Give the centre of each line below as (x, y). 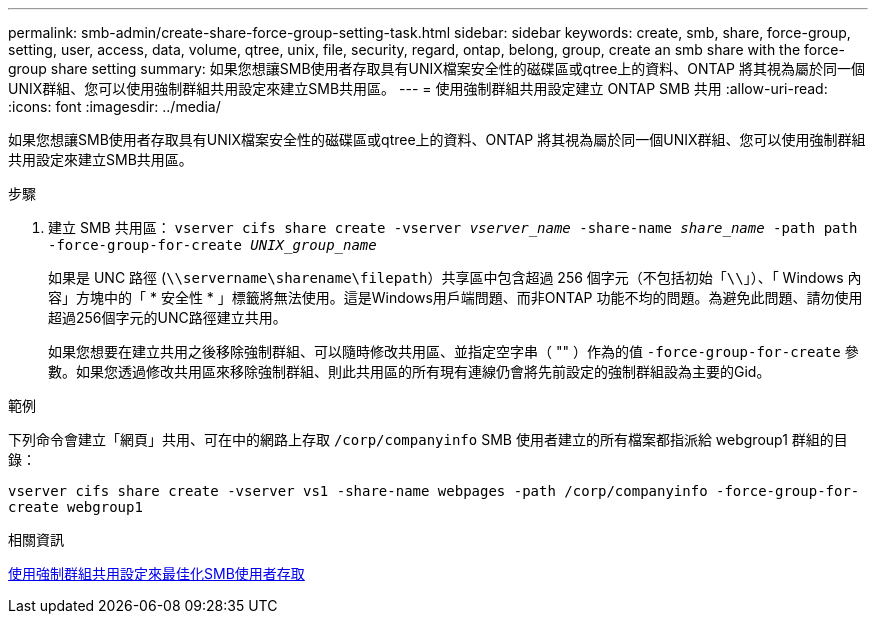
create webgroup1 (75, 507)
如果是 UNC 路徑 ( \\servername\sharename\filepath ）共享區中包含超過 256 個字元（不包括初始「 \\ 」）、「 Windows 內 (455, 277)
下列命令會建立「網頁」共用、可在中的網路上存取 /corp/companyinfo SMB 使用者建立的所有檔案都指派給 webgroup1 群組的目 (428, 439)
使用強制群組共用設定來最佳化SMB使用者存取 (156, 573)
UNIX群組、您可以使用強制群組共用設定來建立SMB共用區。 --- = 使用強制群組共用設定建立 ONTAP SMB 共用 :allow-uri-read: (418, 88)
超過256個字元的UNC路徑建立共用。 (167, 317)
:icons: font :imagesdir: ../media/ (114, 106)
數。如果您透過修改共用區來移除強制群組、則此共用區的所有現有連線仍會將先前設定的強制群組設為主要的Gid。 (409, 371)
